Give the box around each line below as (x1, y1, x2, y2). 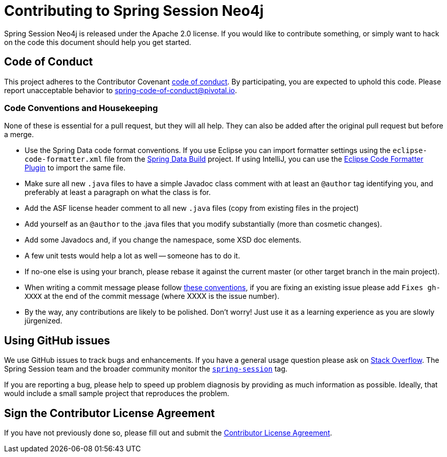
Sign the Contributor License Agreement (4, 406, 215, 420)
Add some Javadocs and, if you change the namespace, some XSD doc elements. (25, 235, 302, 245)
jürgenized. (25, 316, 62, 325)
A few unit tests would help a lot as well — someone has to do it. (25, 251, 240, 260)
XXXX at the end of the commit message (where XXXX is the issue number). (25, 292, 280, 301)
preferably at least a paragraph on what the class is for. (25, 188, 211, 197)
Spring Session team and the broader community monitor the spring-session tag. (4, 364, 288, 374)
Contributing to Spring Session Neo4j (4, 2, 264, 19)
